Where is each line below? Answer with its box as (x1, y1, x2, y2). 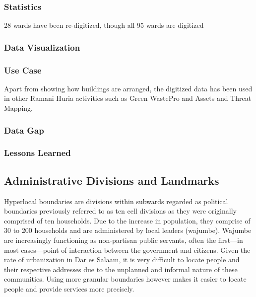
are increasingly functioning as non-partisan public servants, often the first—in (4, 234, 243, 245)
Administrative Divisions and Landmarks (4, 172, 219, 188)
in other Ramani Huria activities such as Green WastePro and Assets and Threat (4, 93, 252, 103)
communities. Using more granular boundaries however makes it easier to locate (4, 274, 247, 284)
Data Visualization (4, 41, 80, 53)
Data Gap (4, 124, 44, 136)
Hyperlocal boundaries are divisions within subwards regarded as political (4, 196, 228, 206)
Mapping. (4, 103, 33, 113)
